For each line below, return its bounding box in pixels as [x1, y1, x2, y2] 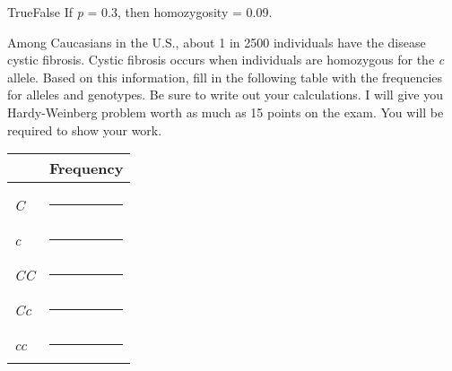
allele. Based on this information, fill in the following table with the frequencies [7, 67, 443, 86]
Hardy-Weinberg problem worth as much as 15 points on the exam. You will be [7, 102, 444, 121]
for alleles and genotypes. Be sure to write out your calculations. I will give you [7, 85, 443, 104]
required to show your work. [7, 120, 162, 139]
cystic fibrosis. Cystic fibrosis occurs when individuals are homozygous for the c [7, 50, 445, 69]
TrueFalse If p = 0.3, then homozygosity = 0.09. [7, 3, 273, 21]
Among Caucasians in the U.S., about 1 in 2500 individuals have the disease [7, 32, 426, 51]
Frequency [48, 158, 124, 179]
